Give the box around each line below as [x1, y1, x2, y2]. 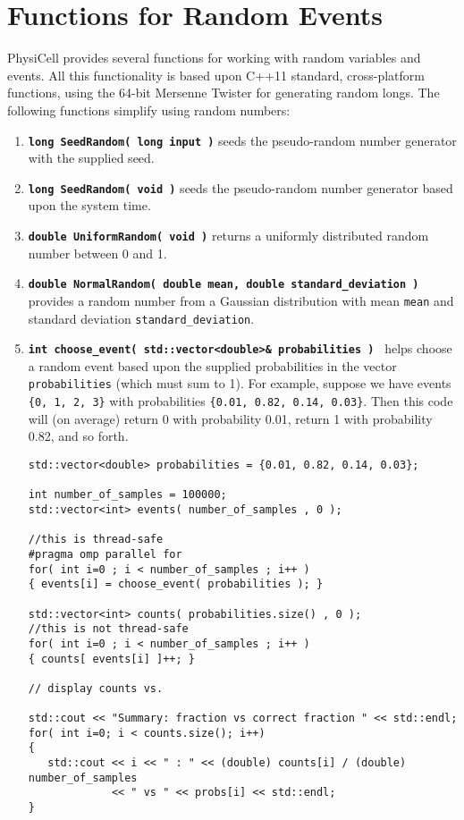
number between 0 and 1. [28, 243, 167, 262]
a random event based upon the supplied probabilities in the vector [28, 356, 397, 375]
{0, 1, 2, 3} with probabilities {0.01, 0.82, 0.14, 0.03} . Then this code [28, 392, 453, 410]
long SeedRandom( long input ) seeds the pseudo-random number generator [28, 131, 457, 149]
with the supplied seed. [28, 148, 155, 167]
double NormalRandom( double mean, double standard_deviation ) [28, 278, 419, 292]
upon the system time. [28, 196, 151, 215]
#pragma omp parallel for [28, 547, 182, 561]
